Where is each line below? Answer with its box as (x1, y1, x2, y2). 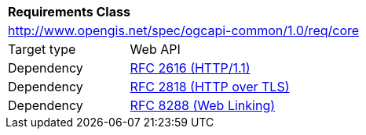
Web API (130, 41, 181, 57)
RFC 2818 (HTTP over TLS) (130, 79, 290, 94)
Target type (8, 41, 76, 57)
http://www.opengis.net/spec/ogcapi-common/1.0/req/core (8, 23, 360, 38)
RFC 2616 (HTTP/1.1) (130, 60, 251, 76)
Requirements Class (8, 4, 130, 20)
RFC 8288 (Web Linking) (130, 98, 276, 113)
